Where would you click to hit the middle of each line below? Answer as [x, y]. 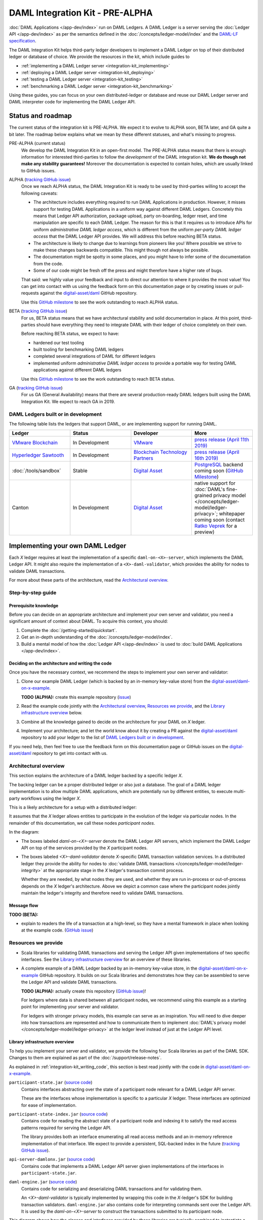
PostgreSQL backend [219, 465]
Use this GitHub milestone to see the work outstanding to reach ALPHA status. [100, 302]
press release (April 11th [222, 440]
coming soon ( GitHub [219, 471]
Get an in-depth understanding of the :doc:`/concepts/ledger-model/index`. [97, 637]
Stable [80, 471]
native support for [215, 483]
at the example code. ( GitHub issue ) [57, 930]
